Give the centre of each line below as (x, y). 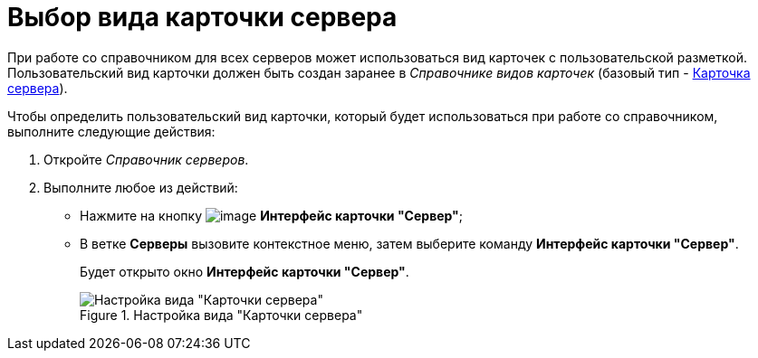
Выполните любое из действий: (141, 187)
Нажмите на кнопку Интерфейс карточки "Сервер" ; (272, 215)
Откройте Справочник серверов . (146, 159)
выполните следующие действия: (111, 131)
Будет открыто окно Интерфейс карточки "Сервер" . (245, 271)
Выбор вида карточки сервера (202, 17)
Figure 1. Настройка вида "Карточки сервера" (221, 315)
